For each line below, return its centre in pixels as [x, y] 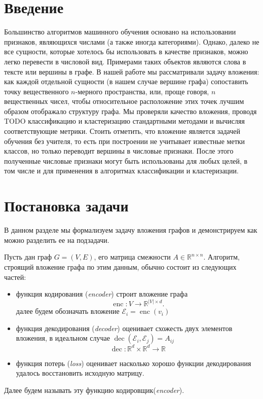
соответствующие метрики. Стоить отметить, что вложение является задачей [122, 131]
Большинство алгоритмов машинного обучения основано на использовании [120, 32]
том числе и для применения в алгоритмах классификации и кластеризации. [121, 171]
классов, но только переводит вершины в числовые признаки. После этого [119, 151]
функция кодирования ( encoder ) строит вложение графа [102, 294]
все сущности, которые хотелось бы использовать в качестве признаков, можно [126, 51]
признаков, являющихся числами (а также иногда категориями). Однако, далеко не [132, 41]
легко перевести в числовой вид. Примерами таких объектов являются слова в [125, 61]
